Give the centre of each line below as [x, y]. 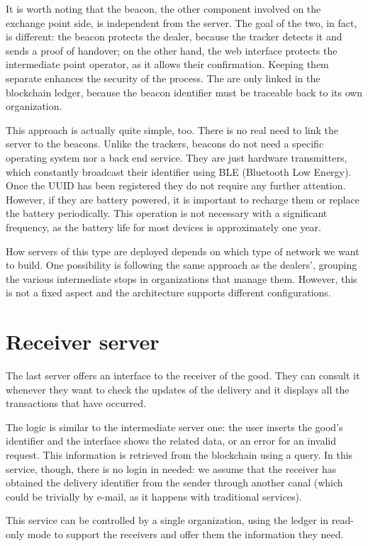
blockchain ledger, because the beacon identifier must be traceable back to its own [184, 92]
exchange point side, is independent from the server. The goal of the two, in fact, [182, 22]
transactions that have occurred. [76, 403]
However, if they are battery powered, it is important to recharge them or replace [183, 199]
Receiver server [83, 341]
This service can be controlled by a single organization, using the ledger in [167, 520]
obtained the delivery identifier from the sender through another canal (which [174, 483]
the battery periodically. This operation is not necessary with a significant [167, 213]
